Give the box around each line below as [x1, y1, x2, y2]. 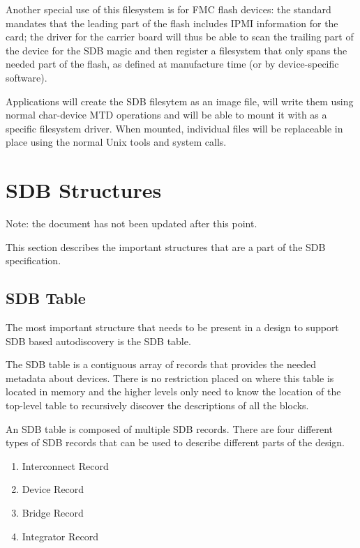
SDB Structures [6, 176, 162, 204]
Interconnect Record [22, 458, 109, 473]
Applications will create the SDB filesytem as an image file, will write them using [6, 93, 354, 108]
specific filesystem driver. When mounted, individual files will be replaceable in [6, 121, 343, 135]
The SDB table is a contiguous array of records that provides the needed [6, 357, 316, 372]
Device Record [22, 482, 84, 496]
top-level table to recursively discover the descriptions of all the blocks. [6, 398, 309, 413]
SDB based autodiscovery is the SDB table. [6, 333, 191, 348]
